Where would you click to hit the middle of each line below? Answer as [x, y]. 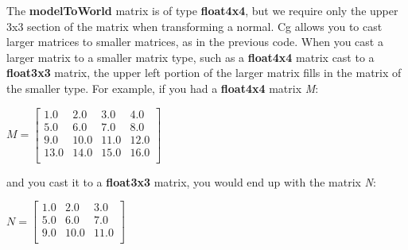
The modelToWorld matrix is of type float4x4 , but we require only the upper [202, 10]
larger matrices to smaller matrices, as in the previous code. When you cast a [195, 42]
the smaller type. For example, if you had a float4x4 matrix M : [163, 88]
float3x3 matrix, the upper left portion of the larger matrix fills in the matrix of [204, 73]
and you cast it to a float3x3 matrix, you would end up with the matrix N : [191, 181]
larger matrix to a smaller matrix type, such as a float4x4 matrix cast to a [190, 57]
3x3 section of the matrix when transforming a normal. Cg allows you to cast [194, 26]
